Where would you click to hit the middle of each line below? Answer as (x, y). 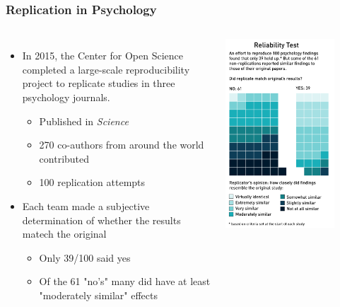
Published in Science (84, 121)
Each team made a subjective (86, 205)
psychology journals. (66, 97)
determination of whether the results (101, 220)
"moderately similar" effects (98, 295)
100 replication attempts (92, 182)
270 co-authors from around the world (122, 145)
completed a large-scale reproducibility (106, 69)
